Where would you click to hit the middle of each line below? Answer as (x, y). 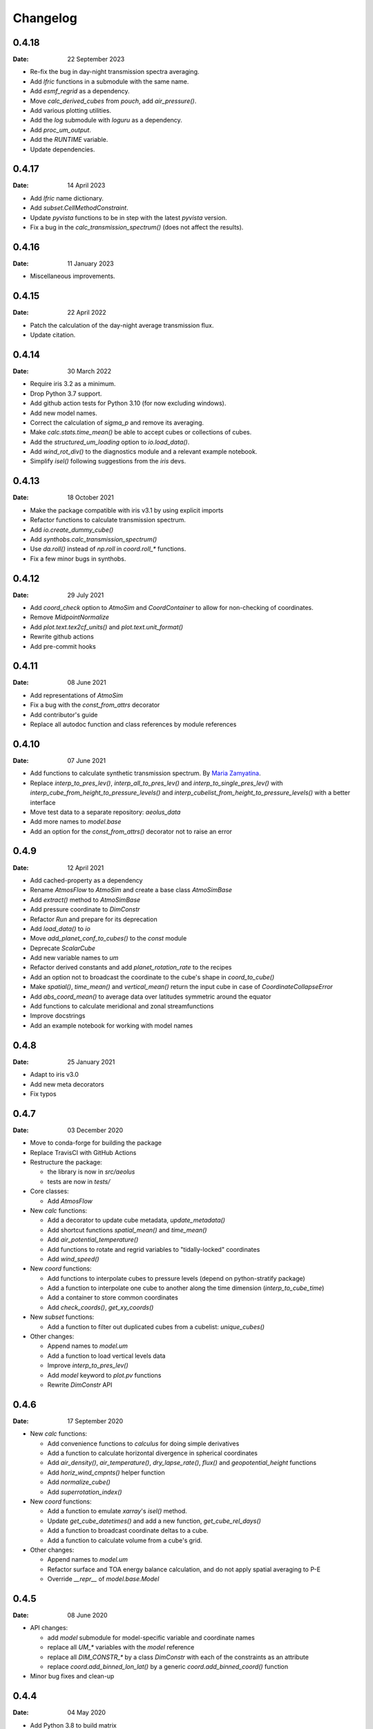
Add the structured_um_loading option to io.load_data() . (110, 442)
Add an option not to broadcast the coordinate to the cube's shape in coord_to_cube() (152, 977)
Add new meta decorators (67, 1084)
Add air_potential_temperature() (93, 1240)
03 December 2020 (95, 1130)
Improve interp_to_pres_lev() (88, 1365)
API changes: (49, 1628)
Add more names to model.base (76, 822)
